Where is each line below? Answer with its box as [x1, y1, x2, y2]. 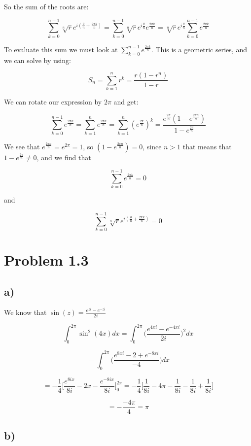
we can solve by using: [4, 55, 71, 65]
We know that [4, 307, 47, 317]
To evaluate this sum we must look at [4, 44, 118, 54]
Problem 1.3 [4, 250, 89, 270]
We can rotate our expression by [4, 97, 102, 107]
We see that [4, 141, 40, 151]
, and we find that [36, 152, 91, 162]
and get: [113, 97, 139, 107]
